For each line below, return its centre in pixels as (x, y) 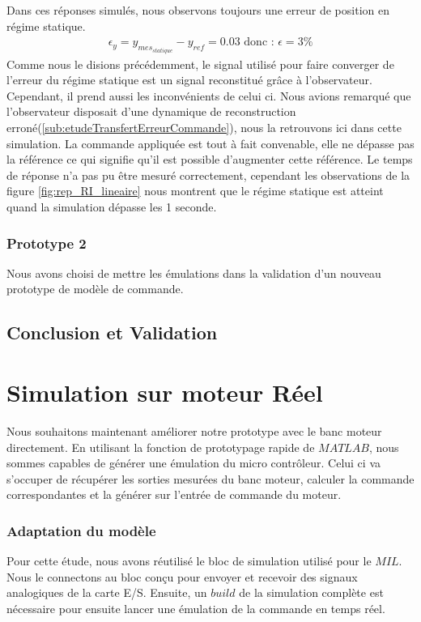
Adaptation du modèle (81, 530)
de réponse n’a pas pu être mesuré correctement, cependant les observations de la (208, 175)
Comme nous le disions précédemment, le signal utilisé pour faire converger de (200, 64)
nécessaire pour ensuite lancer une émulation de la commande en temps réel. (196, 608)
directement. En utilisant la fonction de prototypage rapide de (161, 447)
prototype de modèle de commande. (95, 289)
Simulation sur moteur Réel (165, 392)
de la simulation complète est (311, 592)
